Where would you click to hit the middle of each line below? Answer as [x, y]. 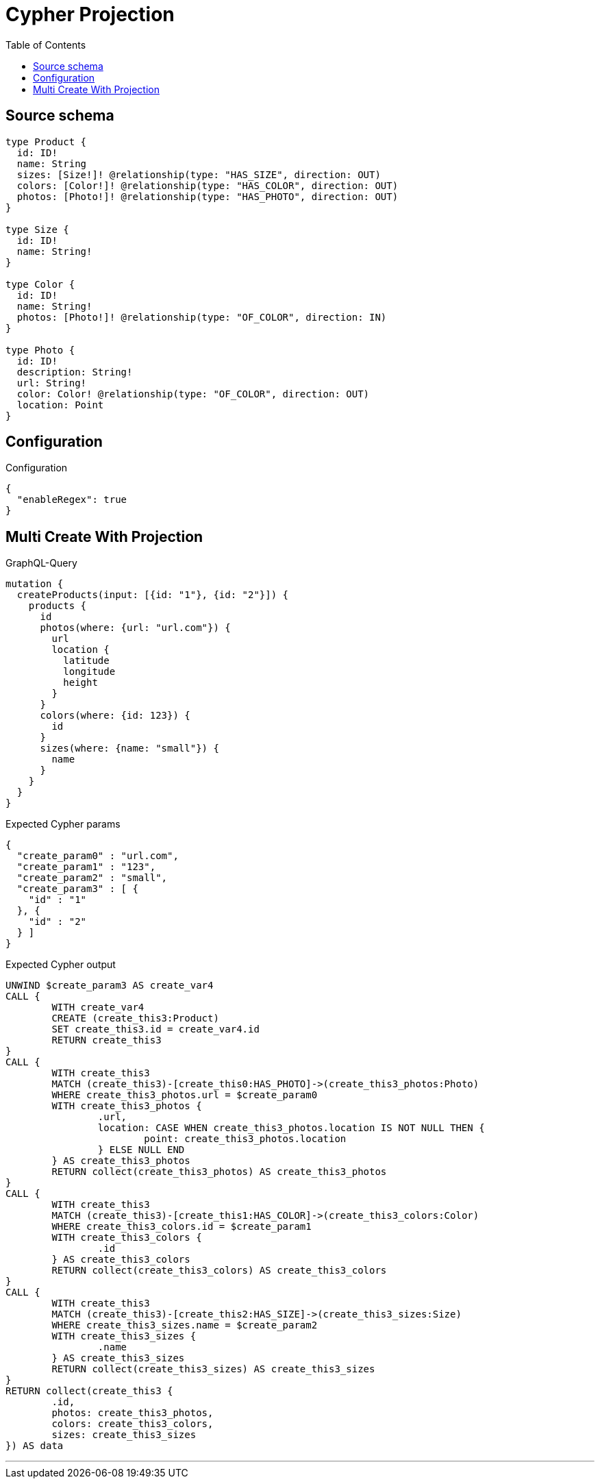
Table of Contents [46, 45]
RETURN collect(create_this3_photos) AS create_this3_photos [219, 1172]
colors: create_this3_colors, [133, 1424]
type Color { [40, 284]
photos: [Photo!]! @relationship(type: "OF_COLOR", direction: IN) [202, 317]
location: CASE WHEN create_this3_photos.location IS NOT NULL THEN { [291, 1128]
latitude [86, 661]
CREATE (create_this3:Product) [135, 1018]
